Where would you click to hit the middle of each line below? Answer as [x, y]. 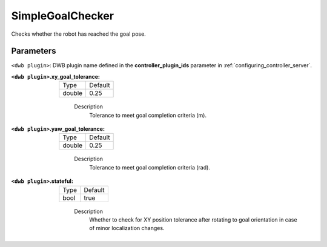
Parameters [34, 51]
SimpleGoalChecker [63, 16]
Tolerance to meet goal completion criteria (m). [148, 115]
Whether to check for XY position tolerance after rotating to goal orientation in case [193, 219]
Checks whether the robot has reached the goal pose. [79, 34]
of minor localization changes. [127, 228]
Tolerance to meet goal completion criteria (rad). [150, 167]
